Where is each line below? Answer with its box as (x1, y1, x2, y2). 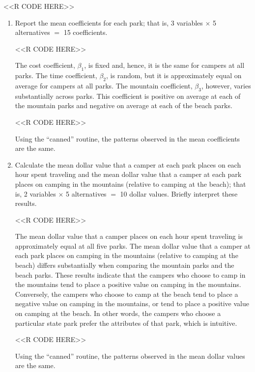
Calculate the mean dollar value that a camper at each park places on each (15, 159, 241, 170)
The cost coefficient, (15, 60, 75, 70)
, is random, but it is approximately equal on (106, 70, 242, 81)
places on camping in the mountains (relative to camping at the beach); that (15, 178, 246, 189)
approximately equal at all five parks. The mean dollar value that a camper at (15, 240, 251, 251)
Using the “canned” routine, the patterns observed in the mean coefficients (15, 133, 240, 143)
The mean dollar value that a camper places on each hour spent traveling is (15, 231, 243, 241)
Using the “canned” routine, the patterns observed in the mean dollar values (15, 350, 245, 361)
